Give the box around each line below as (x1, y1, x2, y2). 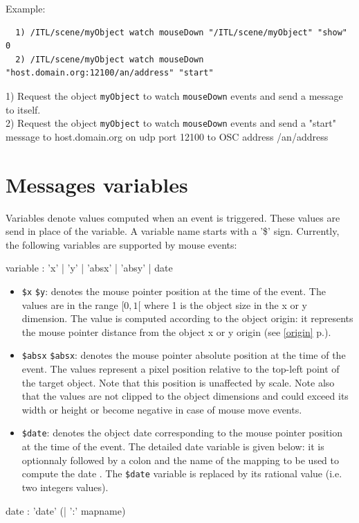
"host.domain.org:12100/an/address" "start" (6, 68, 214, 78)
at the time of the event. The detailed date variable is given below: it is (21, 439, 324, 454)
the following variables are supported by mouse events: (6, 237, 237, 251)
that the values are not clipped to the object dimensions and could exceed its (21, 389, 349, 403)
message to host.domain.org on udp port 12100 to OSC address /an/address (6, 129, 329, 143)
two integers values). (21, 479, 109, 494)
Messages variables (6, 170, 188, 198)
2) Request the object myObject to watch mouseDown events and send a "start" (6, 116, 337, 130)
